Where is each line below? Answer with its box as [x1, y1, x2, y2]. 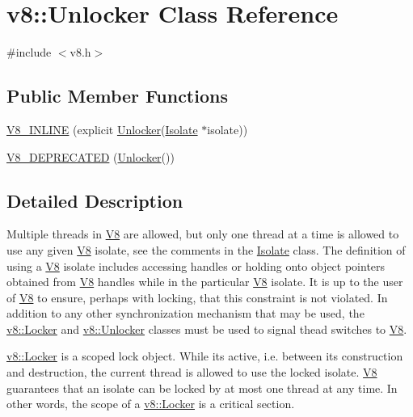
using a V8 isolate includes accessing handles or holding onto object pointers [6, 257, 386, 274]
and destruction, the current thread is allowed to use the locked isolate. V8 [6, 364, 377, 381]
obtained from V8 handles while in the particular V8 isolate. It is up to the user [6, 273, 403, 290]
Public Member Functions [6, 83, 228, 108]
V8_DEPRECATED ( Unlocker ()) [6, 148, 175, 165]
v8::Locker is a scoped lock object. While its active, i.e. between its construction [6, 347, 403, 364]
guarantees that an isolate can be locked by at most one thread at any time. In [6, 379, 398, 396]
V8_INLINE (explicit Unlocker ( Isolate [6, 120, 198, 137]
